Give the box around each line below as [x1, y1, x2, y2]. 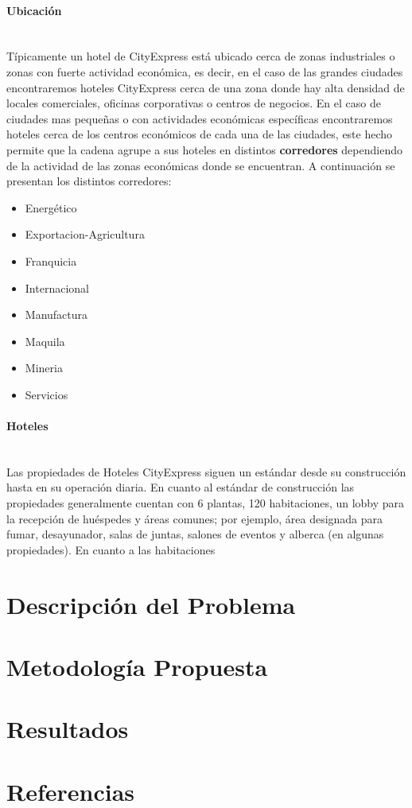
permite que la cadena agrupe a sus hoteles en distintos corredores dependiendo [6, 141, 402, 157]
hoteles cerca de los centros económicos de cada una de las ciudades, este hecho [6, 126, 393, 142]
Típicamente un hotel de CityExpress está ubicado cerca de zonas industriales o [6, 48, 395, 64]
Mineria [25, 359, 63, 376]
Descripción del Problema [6, 588, 296, 620]
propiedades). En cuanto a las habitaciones [6, 541, 216, 557]
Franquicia [25, 252, 77, 269]
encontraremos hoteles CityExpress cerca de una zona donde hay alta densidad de [6, 79, 405, 95]
